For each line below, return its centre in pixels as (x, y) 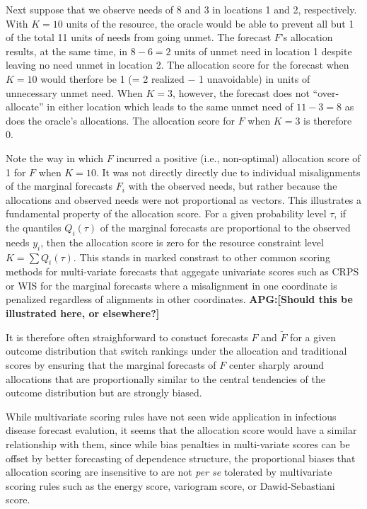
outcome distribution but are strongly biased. (104, 393)
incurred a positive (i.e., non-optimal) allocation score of (238, 158)
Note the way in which (55, 158)
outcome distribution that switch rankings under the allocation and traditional (176, 351)
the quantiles (34, 227)
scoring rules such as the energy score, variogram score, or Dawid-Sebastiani (170, 485)
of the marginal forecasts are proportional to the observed (225, 227)
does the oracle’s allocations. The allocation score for (120, 120)
